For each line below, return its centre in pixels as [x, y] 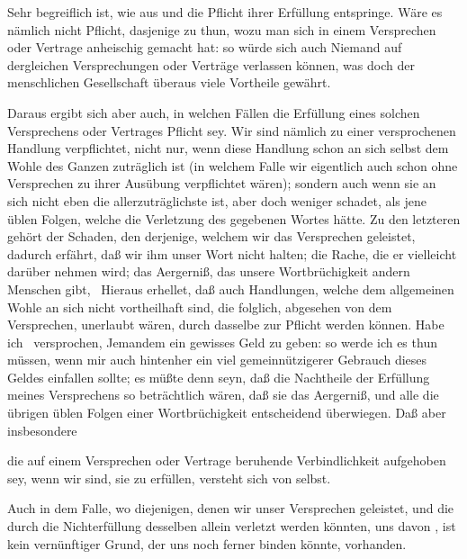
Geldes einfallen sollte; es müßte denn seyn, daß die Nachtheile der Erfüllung [219, 377]
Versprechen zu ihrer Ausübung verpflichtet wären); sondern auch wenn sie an [222, 183]
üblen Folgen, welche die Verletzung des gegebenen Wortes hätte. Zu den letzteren [234, 218]
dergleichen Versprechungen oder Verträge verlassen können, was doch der [211, 64]
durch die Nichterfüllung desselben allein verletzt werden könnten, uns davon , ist [232, 526]
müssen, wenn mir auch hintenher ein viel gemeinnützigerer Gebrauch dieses [217, 360]
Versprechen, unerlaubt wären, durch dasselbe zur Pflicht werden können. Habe [226, 325]
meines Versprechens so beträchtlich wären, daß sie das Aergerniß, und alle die [223, 395]
